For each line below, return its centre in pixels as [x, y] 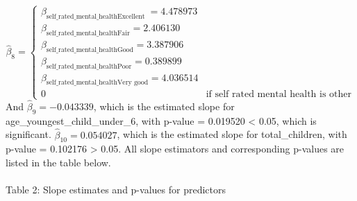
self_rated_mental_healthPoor [89, 66]
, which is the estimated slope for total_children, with [232, 134]
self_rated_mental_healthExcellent [96, 17]
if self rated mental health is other [279, 95]
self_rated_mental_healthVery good [97, 83]
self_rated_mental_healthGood [90, 50]
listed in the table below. [58, 162]
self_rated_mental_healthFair [88, 33]
